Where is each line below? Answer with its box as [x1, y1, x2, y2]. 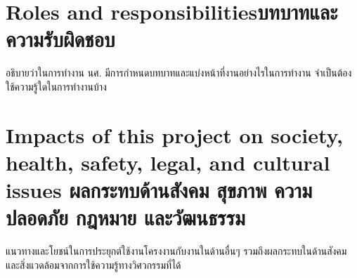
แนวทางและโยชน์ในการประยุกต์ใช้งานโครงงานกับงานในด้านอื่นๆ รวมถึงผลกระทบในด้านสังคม [6, 244, 347, 258]
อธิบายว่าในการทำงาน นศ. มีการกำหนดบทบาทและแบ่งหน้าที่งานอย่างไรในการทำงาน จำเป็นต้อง [6, 65, 352, 80]
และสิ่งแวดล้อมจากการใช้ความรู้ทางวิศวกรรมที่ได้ [6, 257, 181, 272]
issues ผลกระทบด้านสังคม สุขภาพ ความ [6, 176, 313, 204]
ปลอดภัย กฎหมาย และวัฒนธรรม [6, 203, 245, 232]
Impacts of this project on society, [6, 120, 343, 149]
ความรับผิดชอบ [6, 25, 115, 53]
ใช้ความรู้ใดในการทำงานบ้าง [6, 79, 107, 93]
